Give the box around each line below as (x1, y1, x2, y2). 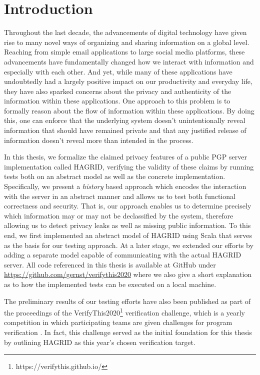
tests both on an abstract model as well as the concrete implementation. (4, 171, 225, 181)
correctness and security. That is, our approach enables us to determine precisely (4, 200, 251, 211)
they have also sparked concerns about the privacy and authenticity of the (4, 85, 231, 96)
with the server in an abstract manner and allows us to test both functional (4, 190, 235, 201)
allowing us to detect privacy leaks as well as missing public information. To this (4, 220, 251, 230)
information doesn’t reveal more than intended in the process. (4, 134, 193, 145)
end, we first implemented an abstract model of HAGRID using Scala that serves (4, 230, 252, 240)
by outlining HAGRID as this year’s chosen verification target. (4, 336, 195, 347)
